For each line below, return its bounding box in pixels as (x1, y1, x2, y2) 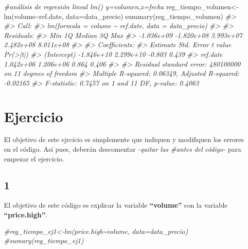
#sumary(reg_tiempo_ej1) (4, 235, 84, 246)
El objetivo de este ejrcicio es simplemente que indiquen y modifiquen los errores (4, 134, 244, 144)
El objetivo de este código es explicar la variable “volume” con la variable (4, 200, 228, 210)
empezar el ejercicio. (4, 153, 64, 163)
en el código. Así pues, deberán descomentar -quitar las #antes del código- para (4, 144, 241, 154)
